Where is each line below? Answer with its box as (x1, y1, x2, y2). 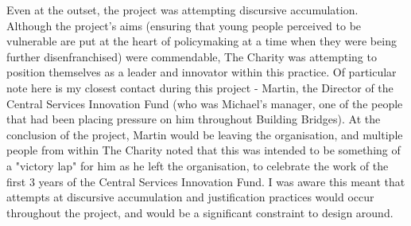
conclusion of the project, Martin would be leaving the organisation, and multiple (6, 126, 403, 142)
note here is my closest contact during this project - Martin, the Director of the (6, 79, 394, 95)
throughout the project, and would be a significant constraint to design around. (6, 204, 394, 220)
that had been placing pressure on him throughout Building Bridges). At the (6, 111, 381, 127)
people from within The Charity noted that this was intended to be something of (6, 142, 401, 158)
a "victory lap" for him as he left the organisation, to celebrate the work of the (6, 157, 389, 173)
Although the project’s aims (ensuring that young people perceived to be (6, 17, 362, 33)
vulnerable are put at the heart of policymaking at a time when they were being (6, 33, 397, 49)
